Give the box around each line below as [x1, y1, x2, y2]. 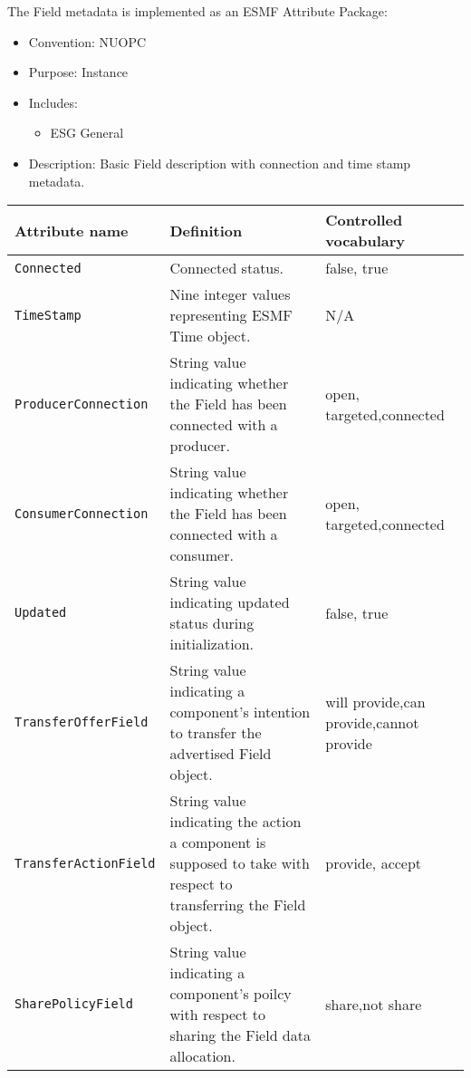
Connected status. [169, 257, 284, 279]
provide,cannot [325, 711, 419, 733]
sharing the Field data [169, 1025, 311, 1046]
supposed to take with [169, 852, 310, 874]
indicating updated [169, 592, 290, 613]
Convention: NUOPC [28, 32, 147, 51]
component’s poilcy [169, 983, 292, 1005]
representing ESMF [169, 304, 293, 326]
